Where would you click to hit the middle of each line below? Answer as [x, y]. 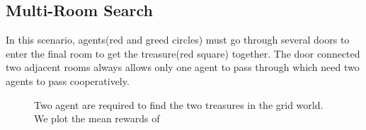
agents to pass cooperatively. [68, 80]
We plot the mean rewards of [97, 118]
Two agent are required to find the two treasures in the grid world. [179, 104]
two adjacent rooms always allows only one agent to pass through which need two [183, 67]
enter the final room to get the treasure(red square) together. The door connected [183, 53]
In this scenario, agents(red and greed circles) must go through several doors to [178, 40]
